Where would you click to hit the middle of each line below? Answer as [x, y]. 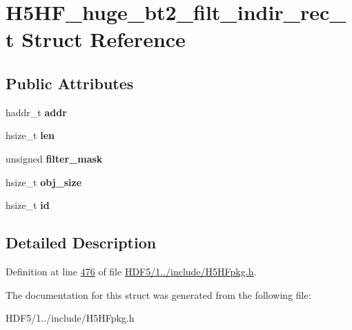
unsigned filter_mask [54, 158]
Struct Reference [104, 39]
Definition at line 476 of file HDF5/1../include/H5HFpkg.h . [131, 271]
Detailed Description [81, 242]
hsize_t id [28, 205]
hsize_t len [30, 135]
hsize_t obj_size [44, 182]
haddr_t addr [36, 112]
